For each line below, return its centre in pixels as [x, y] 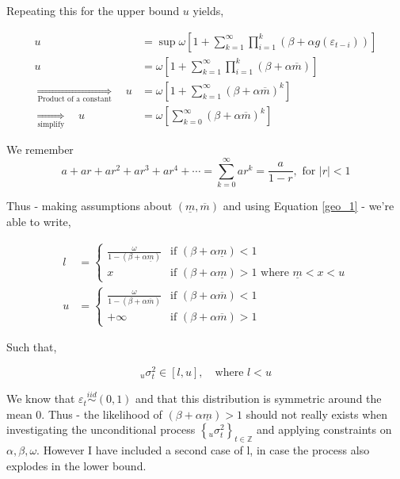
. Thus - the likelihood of [102, 414]
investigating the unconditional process [101, 429]
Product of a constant [74, 99]
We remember [40, 149]
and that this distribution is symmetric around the [259, 399]
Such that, [32, 347]
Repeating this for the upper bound [93, 10]
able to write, [39, 221]
